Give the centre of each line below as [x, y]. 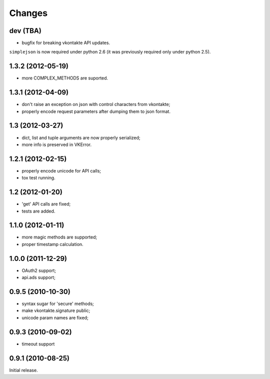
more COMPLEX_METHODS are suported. [65, 78]
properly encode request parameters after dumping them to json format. [96, 111]
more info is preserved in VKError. [57, 144]
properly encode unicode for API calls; [61, 170]
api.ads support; [39, 277]
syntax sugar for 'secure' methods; [58, 304]
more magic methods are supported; [59, 237]
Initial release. [23, 370]
